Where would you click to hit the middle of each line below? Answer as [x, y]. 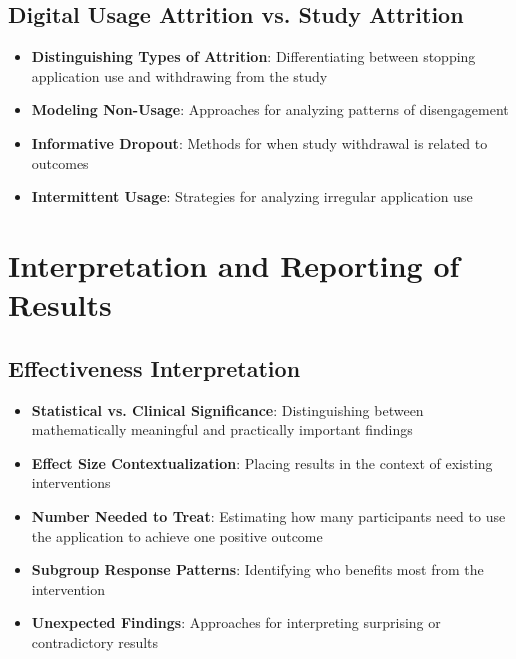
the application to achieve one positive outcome [177, 535]
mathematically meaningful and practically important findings [222, 429]
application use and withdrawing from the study [179, 75]
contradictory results [95, 641]
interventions [71, 482]
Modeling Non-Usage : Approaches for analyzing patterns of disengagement [270, 109]
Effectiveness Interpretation [154, 367]
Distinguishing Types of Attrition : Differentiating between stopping [253, 56]
